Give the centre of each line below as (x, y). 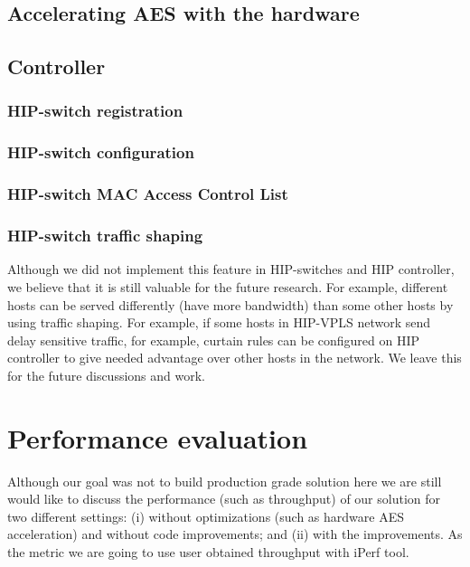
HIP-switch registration (95, 111)
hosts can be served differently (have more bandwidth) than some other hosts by (230, 304)
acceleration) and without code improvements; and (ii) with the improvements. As (235, 534)
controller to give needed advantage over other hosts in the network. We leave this (235, 358)
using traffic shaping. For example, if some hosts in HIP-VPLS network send (219, 322)
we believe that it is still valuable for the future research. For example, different (228, 286)
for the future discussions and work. (107, 375)
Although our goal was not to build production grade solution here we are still (225, 481)
